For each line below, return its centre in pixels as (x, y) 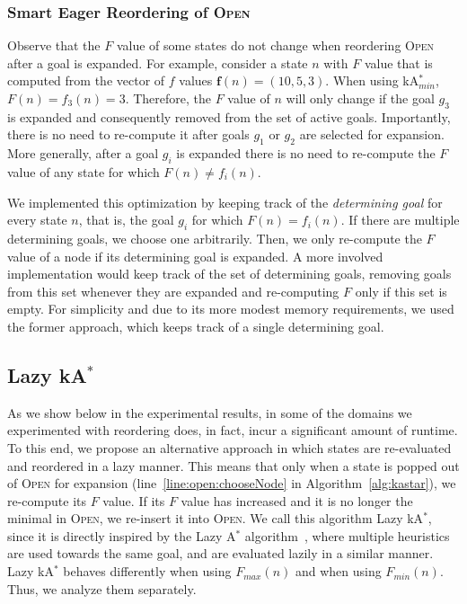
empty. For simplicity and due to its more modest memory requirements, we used (231, 309)
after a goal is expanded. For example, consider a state (158, 62)
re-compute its (47, 500)
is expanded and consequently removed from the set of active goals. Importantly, (229, 116)
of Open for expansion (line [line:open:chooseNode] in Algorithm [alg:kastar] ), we (232, 483)
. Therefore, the (168, 98)
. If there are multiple (400, 220)
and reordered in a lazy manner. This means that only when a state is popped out (233, 465)
